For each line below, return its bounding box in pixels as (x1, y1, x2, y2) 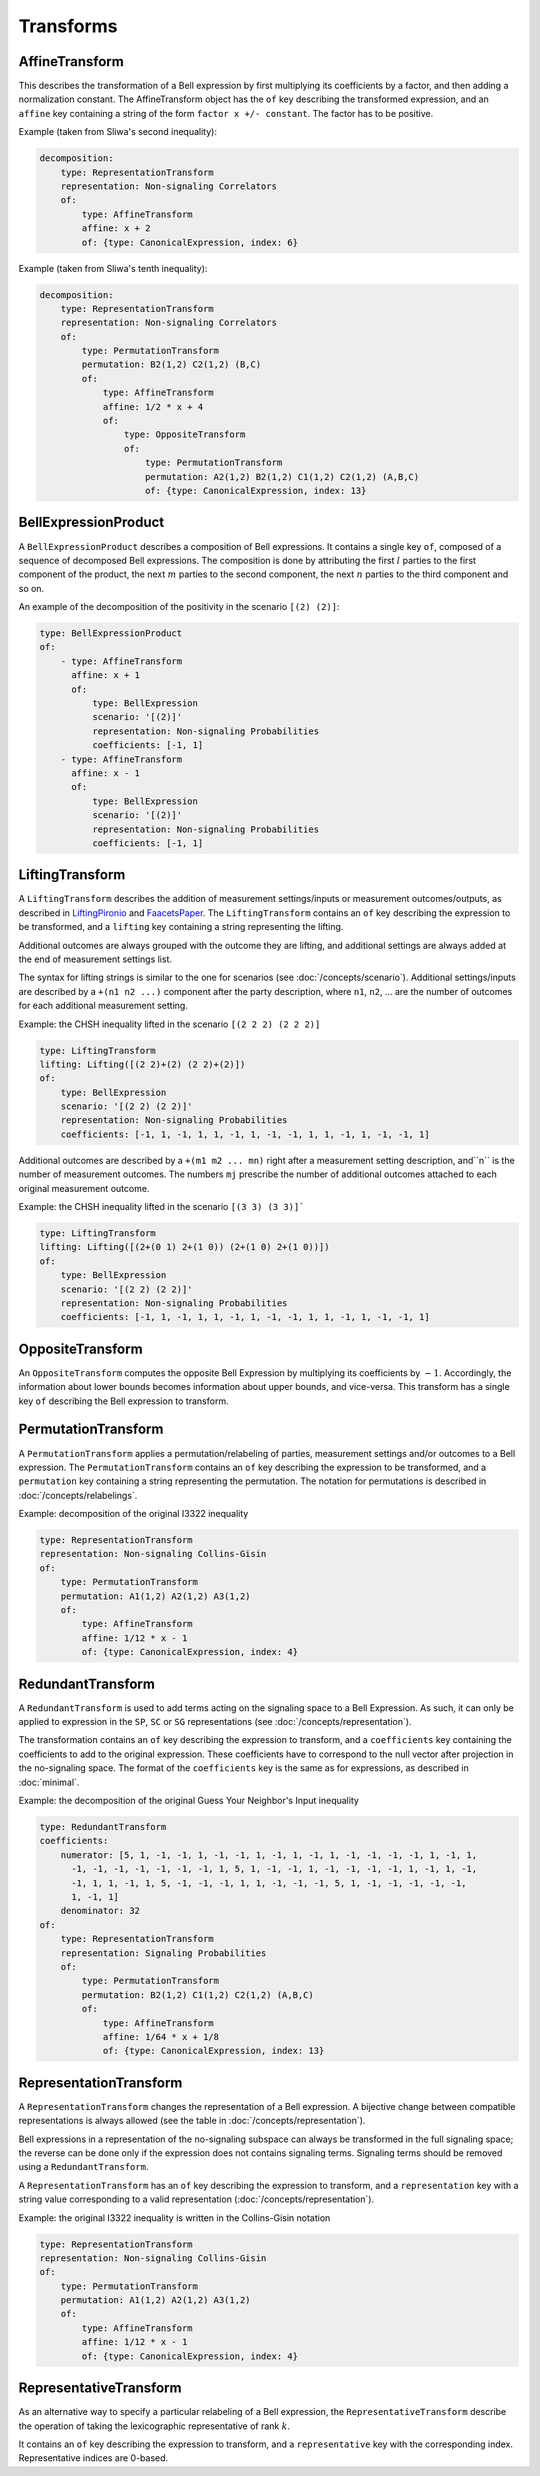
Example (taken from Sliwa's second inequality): (18, 126, 217, 138)
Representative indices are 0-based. (18, 2452, 169, 2464)
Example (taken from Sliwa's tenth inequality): (18, 262, 208, 274)
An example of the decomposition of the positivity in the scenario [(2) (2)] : (18, 601, 340, 613)
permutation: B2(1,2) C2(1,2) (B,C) (81, 359, 262, 370)
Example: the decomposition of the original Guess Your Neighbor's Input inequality (18, 1795, 360, 1807)
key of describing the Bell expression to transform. (18, 1395, 229, 1407)
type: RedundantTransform (39, 1821, 167, 1833)
